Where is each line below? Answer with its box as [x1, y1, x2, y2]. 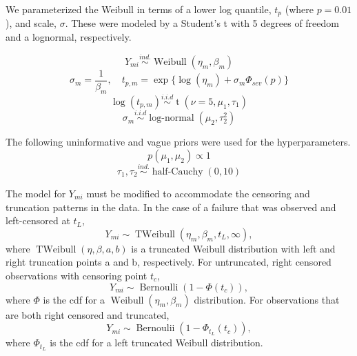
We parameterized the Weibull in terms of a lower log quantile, [6, 2, 272, 16]
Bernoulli [139, 282, 178, 293]
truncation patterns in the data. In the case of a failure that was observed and [6, 199, 336, 214]
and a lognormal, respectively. [6, 30, 132, 44]
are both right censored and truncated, [6, 307, 170, 322]
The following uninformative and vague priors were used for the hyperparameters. [6, 135, 351, 149]
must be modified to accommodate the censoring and [86, 186, 310, 200]
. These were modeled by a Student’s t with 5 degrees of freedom [65, 16, 339, 30]
